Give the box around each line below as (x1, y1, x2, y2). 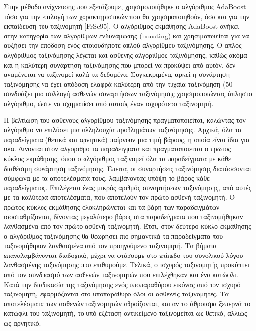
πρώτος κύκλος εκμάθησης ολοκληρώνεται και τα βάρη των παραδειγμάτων (4, 201, 220, 212)
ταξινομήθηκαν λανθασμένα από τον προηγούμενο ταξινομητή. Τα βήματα (4, 240, 217, 251)
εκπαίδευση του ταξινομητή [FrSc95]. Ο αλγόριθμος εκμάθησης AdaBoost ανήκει (4, 21, 239, 31)
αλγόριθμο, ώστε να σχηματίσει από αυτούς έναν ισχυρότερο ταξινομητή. (4, 98, 213, 108)
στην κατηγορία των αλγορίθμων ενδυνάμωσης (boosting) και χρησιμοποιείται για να (4, 30, 249, 40)
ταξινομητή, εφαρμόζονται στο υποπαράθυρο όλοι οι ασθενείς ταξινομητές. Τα (4, 289, 229, 299)
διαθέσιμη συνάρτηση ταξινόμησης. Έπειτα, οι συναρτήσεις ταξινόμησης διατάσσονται (4, 163, 251, 173)
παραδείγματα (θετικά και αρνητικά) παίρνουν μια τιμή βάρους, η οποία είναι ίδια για (4, 134, 250, 144)
